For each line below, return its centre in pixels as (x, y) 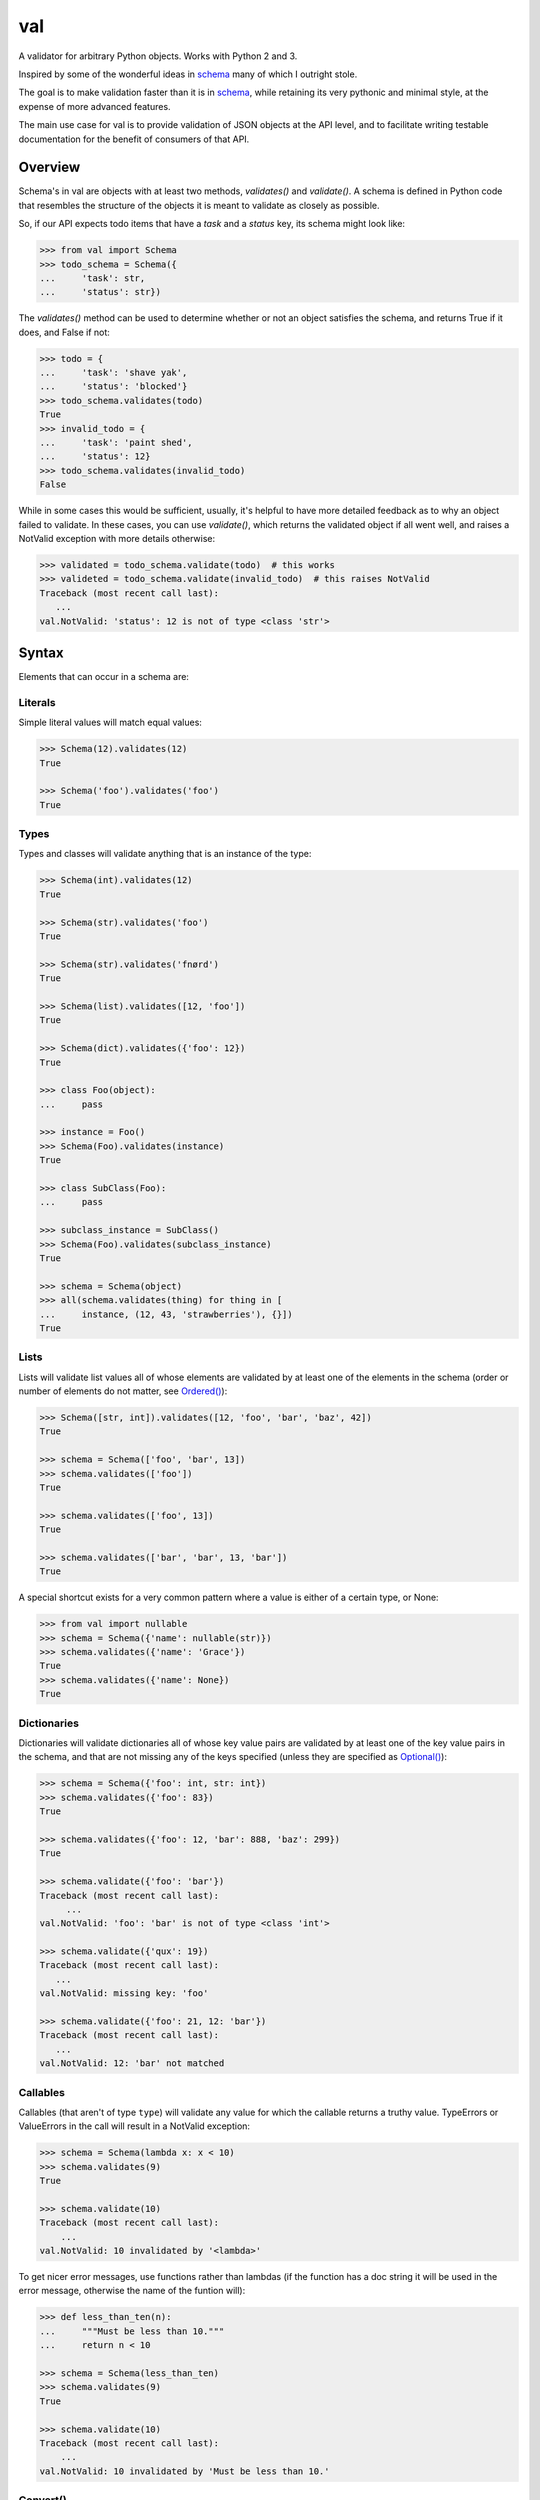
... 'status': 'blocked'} (113, 386)
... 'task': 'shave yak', (113, 373)
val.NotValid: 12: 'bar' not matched (132, 2063)
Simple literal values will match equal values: (110, 722)
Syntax (41, 652)
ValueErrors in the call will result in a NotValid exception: (134, 2126)
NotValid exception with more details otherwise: (116, 538)
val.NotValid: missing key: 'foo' (124, 1993)
